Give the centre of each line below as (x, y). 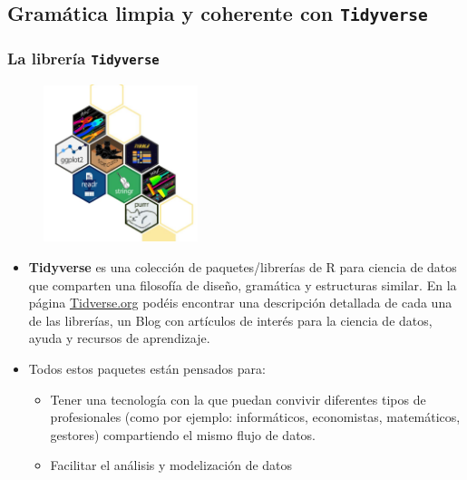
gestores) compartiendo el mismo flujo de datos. (183, 434)
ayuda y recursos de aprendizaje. (119, 338)
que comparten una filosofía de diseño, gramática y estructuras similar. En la (243, 284)
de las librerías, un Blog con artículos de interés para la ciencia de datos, (230, 320)
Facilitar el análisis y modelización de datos (171, 465)
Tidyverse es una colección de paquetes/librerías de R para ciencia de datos (243, 266)
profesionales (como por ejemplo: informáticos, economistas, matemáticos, (255, 417)
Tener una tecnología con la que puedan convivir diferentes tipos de (238, 399)
